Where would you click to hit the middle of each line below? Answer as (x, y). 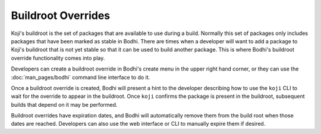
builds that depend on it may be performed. (64, 104)
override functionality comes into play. (58, 58)
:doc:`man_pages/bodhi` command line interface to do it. (81, 77)
